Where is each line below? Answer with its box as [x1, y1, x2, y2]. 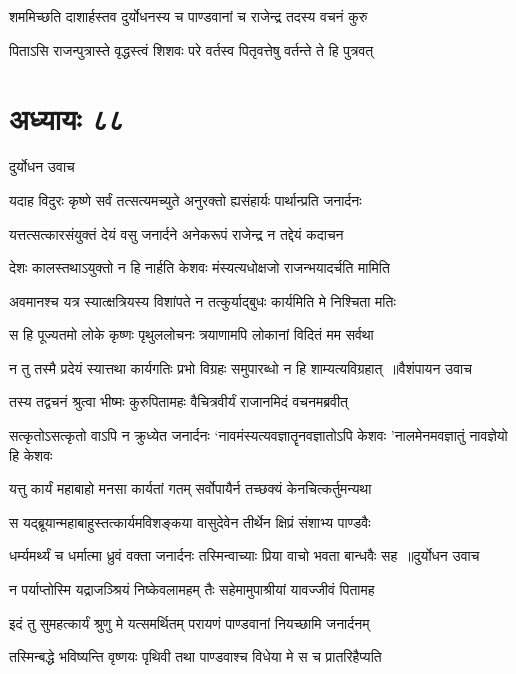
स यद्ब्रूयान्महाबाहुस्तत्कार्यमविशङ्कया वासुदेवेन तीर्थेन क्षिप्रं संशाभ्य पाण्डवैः [9, 511, 371, 532]
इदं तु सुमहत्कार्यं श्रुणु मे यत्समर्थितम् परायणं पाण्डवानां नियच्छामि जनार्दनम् [9, 612, 370, 633]
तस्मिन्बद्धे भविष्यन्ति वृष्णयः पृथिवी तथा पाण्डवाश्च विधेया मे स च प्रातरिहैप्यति [9, 646, 382, 667]
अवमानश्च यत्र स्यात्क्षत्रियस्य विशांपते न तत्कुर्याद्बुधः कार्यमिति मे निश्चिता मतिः [9, 290, 396, 311]
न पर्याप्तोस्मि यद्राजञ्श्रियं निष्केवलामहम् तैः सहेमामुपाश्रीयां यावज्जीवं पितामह [9, 579, 375, 600]
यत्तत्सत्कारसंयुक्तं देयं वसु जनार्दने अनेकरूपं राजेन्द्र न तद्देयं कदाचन [9, 223, 344, 244]
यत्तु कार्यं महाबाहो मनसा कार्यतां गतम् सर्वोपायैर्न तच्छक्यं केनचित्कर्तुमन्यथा [9, 478, 372, 499]
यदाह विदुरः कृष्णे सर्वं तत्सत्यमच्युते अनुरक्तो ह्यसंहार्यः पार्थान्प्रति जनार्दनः [9, 189, 362, 210]
